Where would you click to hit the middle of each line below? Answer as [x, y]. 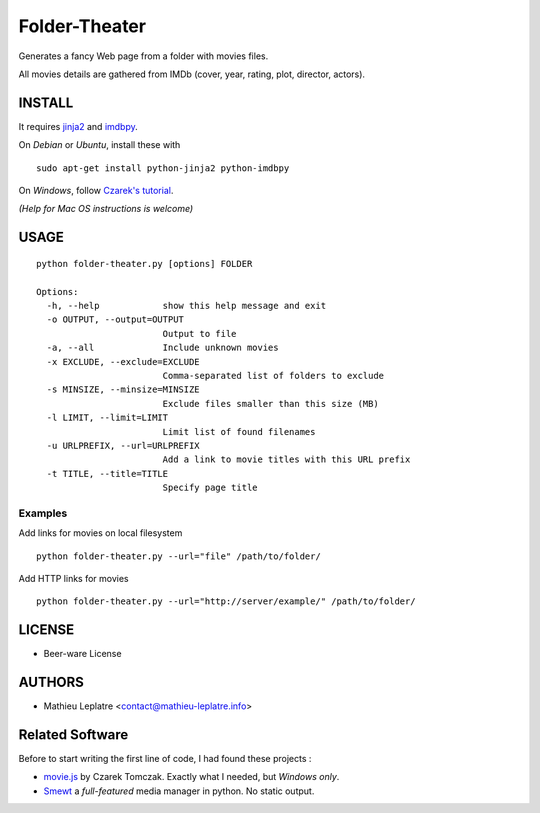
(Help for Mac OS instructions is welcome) [106, 209]
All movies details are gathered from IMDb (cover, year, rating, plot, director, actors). [191, 74]
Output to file [199, 333]
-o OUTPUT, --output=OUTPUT [115, 319]
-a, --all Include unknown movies [162, 348]
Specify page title [210, 488]
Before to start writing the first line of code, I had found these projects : [165, 759]
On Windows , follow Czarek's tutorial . [96, 191]
